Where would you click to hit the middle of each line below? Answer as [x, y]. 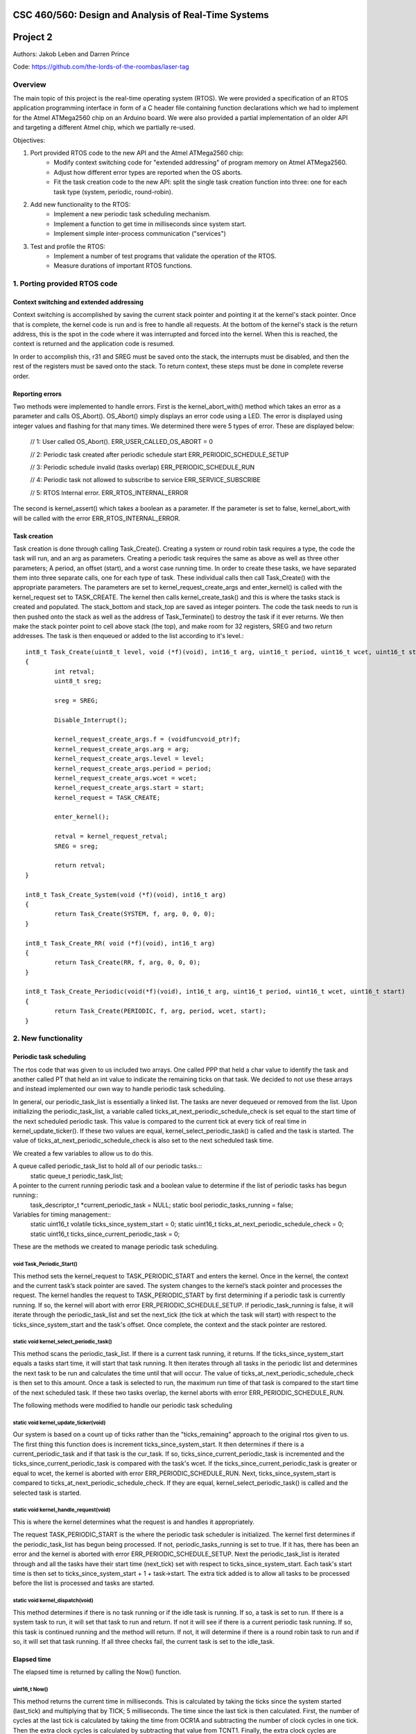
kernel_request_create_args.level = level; [129, 759]
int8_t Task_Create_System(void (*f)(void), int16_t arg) [126, 894]
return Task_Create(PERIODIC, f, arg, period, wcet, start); [161, 1011]
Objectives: [29, 140]
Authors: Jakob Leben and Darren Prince [71, 54]
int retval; [75, 671]
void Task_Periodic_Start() [45, 1264]
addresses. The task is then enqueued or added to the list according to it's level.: [128, 636]
